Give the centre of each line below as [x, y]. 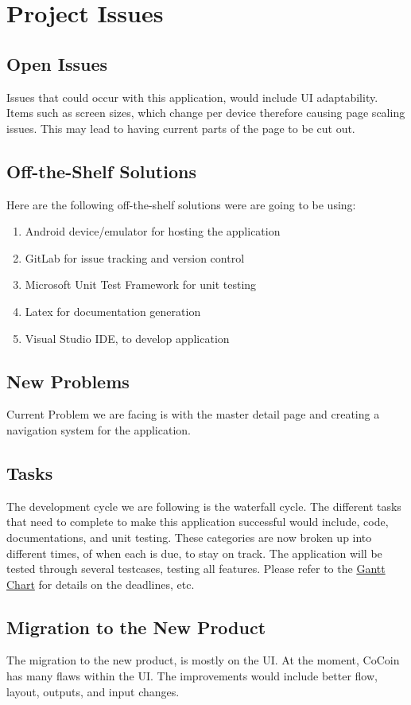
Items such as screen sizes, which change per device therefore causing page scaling [206, 113]
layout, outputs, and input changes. [93, 691]
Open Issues [57, 63]
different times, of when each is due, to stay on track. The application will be [194, 553]
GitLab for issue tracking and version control [135, 257]
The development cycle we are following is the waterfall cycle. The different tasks [204, 506]
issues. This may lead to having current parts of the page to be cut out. [181, 128]
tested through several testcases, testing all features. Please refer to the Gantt [196, 569]
